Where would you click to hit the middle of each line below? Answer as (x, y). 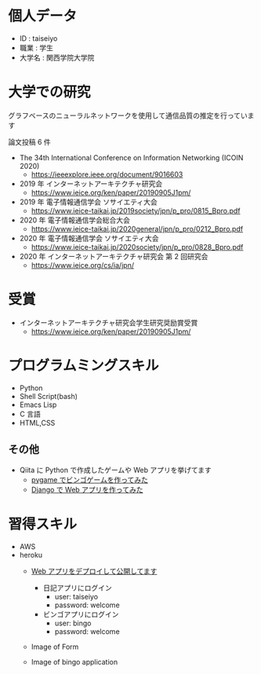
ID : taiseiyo (38, 38)
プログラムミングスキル (83, 365)
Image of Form (55, 647)
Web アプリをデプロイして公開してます (94, 571)
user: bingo (73, 623)
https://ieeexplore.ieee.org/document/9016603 (107, 174)
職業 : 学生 (36, 47)
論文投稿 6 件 (29, 141)
